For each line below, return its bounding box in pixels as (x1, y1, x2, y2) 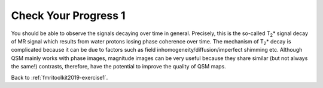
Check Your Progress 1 (11, 9, 126, 22)
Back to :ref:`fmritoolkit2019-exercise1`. (11, 74, 108, 81)
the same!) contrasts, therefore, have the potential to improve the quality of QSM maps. (11, 63, 227, 70)
